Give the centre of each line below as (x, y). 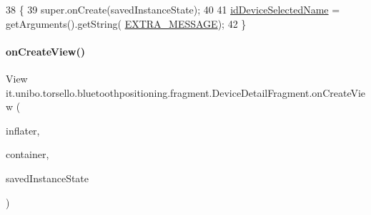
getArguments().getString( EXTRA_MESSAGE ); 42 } (126, 23)
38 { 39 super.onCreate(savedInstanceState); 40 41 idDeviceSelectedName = (173, 9)
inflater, (23, 130)
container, (28, 154)
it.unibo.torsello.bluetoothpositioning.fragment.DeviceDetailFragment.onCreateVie (186, 92)
